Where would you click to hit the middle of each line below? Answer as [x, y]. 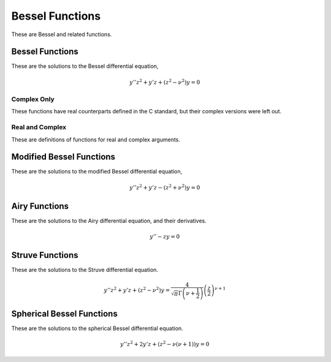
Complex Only [33, 99]
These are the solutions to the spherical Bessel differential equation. [97, 328]
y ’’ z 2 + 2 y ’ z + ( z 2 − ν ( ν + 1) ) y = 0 [165, 344]
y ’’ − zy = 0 [165, 236]
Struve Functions [45, 255]
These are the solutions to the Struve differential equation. [85, 270]
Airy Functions [40, 206]
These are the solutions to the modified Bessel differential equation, [97, 172]
